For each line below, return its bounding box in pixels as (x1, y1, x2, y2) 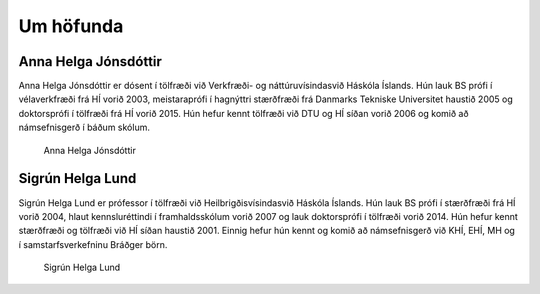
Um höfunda (18, 15, 124, 37)
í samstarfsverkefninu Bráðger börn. (18, 238, 168, 250)
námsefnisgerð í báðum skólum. (18, 121, 150, 134)
